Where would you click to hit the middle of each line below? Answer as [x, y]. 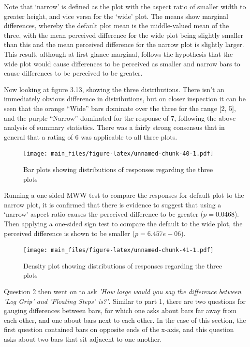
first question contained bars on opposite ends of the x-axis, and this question [119, 329]
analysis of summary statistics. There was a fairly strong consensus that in [114, 127]
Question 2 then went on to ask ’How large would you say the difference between [123, 291]
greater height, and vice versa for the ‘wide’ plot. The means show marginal [116, 16]
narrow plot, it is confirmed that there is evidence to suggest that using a [113, 204]
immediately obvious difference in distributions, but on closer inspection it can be [125, 99]
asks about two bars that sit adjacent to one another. [83, 339]
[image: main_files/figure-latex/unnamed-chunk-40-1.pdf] [118, 154]
